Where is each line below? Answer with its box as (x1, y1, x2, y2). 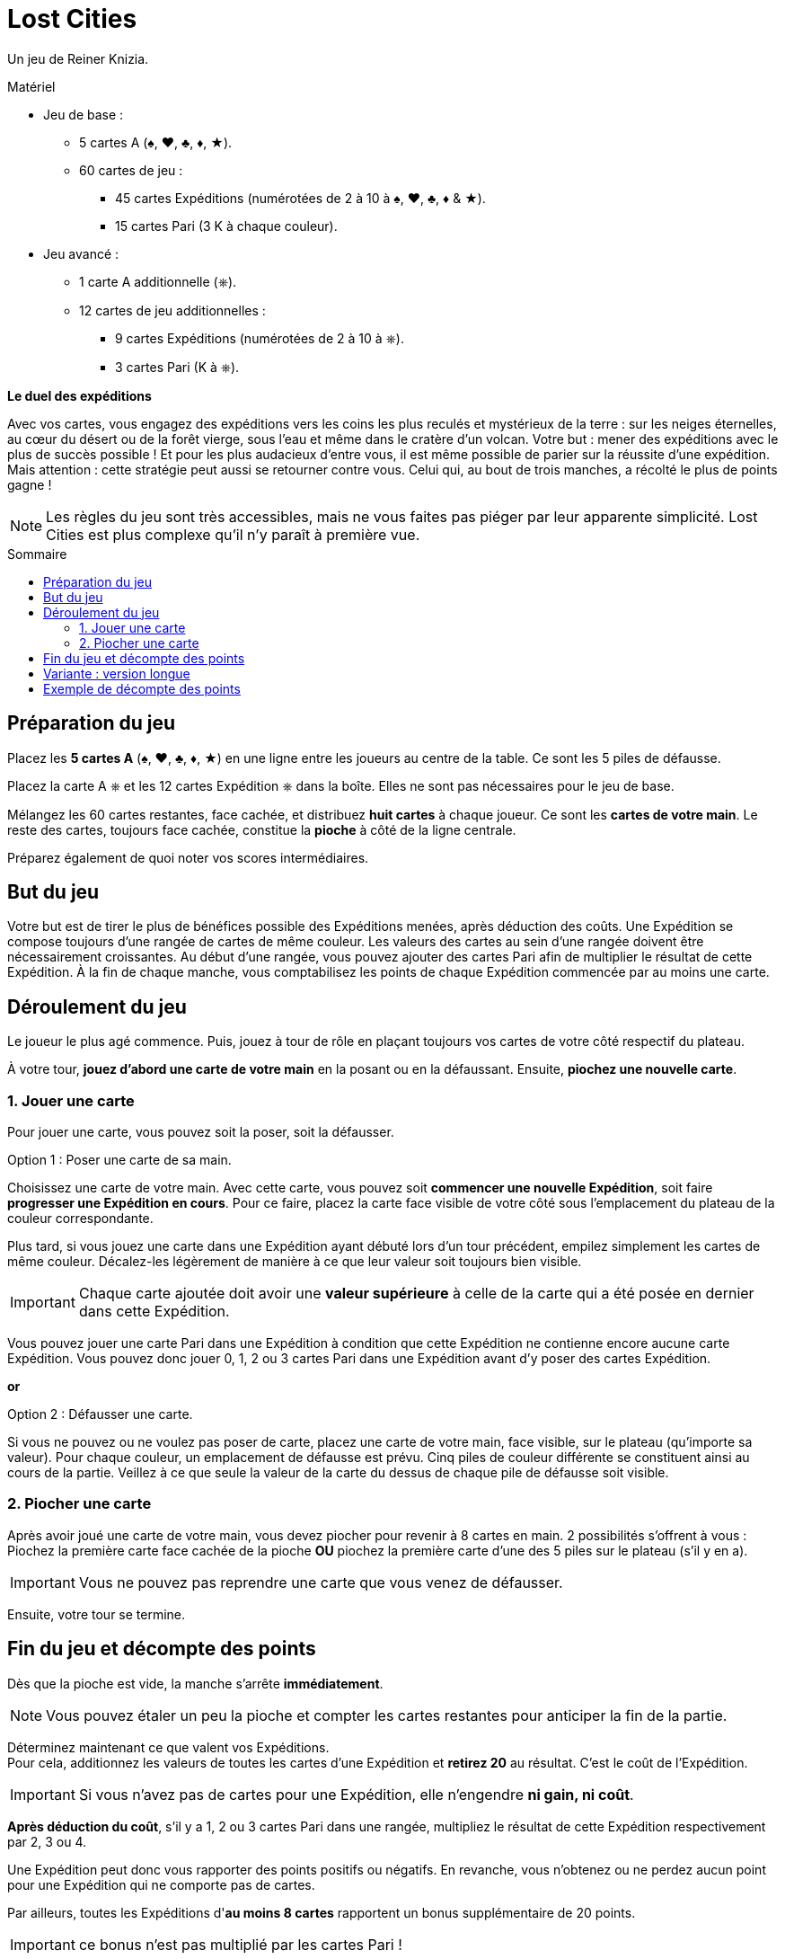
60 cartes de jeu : (79, 162, 183, 178)
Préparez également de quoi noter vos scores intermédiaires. (7, 849, 369, 865)
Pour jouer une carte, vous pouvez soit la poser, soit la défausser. (7, 1124, 394, 1140)
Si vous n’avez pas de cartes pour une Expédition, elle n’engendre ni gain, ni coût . (78, 1785, 634, 1804)
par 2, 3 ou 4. (7, 1833, 87, 1849)
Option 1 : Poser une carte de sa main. (7, 1152, 232, 1168)
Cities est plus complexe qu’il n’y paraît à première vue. (46, 525, 420, 544)
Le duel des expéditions (7, 387, 152, 403)
